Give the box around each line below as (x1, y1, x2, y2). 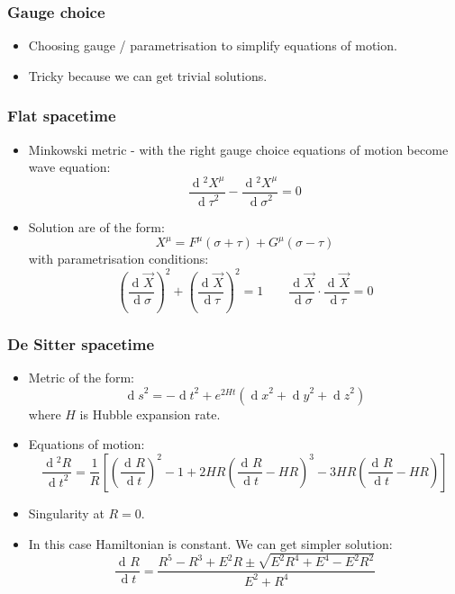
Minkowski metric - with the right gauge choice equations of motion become (28, 139, 449, 158)
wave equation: (28, 157, 111, 176)
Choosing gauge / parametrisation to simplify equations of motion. (28, 36, 397, 55)
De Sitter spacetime (7, 332, 155, 355)
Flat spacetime (7, 104, 116, 127)
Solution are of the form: (28, 218, 165, 237)
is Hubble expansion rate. (79, 404, 221, 423)
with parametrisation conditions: (28, 249, 209, 268)
